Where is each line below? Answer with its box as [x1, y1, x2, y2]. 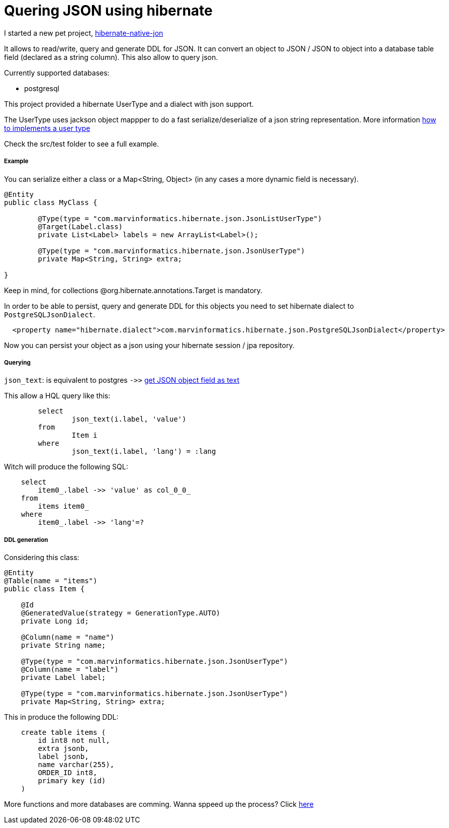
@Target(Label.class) [38, 222, 123, 231]
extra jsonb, [38, 744, 89, 753]
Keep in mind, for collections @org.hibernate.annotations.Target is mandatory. [4, 286, 262, 295]
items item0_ [38, 502, 89, 511]
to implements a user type [4, 123, 91, 132]
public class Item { [4, 585, 85, 593]
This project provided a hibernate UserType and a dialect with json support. [4, 99, 254, 108]
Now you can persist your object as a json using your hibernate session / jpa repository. [4, 340, 295, 350]
